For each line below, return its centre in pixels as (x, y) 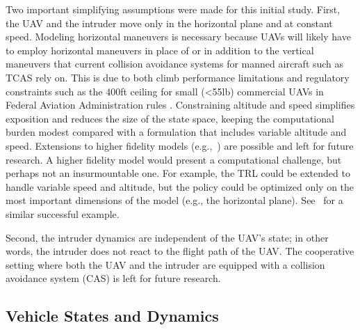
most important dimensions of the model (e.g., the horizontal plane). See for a (174, 200)
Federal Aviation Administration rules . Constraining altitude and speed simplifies (180, 105)
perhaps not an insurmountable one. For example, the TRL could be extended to (178, 173)
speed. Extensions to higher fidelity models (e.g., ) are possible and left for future (180, 145)
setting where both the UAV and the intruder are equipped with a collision (165, 264)
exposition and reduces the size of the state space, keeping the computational (170, 118)
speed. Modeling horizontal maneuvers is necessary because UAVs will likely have (178, 37)
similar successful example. (63, 213)
